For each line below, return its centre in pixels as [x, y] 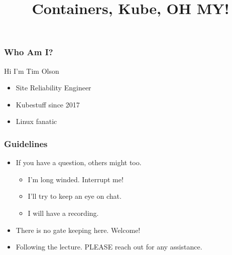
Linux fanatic [36, 121]
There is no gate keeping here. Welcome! [78, 230]
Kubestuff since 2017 [48, 104]
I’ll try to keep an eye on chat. [75, 196]
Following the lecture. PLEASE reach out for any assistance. [109, 247]
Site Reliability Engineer [53, 88]
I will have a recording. [63, 213]
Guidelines [26, 143]
